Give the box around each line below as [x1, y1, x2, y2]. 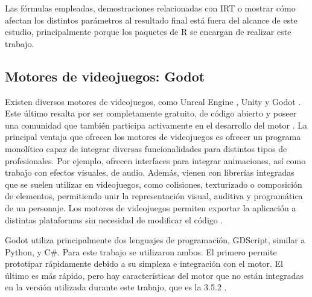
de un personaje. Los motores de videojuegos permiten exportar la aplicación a [5, 201, 296, 214]
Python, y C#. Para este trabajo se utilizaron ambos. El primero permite [5, 245, 277, 258]
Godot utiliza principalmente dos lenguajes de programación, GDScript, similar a [5, 234, 305, 246]
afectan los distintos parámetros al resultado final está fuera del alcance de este [5, 13, 298, 26]
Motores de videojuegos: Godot [5, 66, 205, 85]
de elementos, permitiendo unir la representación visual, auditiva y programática [5, 190, 303, 202]
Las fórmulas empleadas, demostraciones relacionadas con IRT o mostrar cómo [5, 2, 296, 14]
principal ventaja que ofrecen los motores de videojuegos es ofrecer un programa [5, 130, 301, 143]
